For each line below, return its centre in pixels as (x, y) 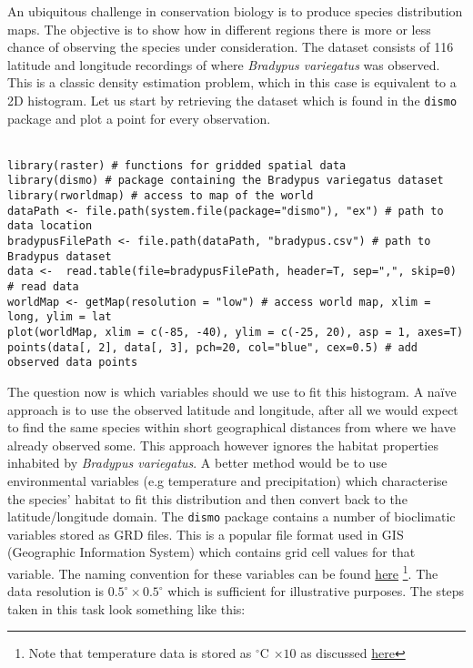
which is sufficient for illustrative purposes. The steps (316, 591)
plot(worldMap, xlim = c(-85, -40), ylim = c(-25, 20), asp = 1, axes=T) (236, 333)
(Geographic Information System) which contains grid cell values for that (211, 552)
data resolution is (55, 591)
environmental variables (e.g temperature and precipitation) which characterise (227, 480)
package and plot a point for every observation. (139, 118)
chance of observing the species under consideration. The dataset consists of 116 (231, 47)
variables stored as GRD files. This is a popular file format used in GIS (206, 534)
